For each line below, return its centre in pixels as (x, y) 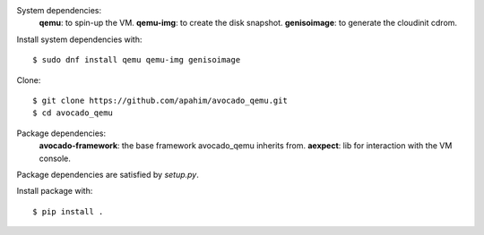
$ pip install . (68, 211)
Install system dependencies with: (79, 39)
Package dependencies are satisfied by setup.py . (108, 174)
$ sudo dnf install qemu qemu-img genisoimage (137, 60)
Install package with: (55, 191)
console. (55, 158)
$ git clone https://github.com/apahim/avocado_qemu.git (160, 100)
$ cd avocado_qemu (73, 113)
